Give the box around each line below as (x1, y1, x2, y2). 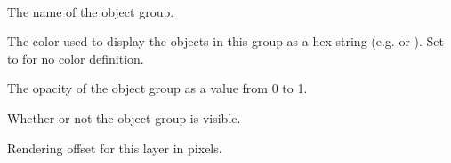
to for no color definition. (7, 49, 144, 67)
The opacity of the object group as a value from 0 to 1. (7, 79, 308, 97)
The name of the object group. (7, 2, 174, 20)
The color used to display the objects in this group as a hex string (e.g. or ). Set (7, 32, 444, 50)
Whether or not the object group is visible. (7, 108, 241, 127)
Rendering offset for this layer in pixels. (7, 138, 222, 157)
